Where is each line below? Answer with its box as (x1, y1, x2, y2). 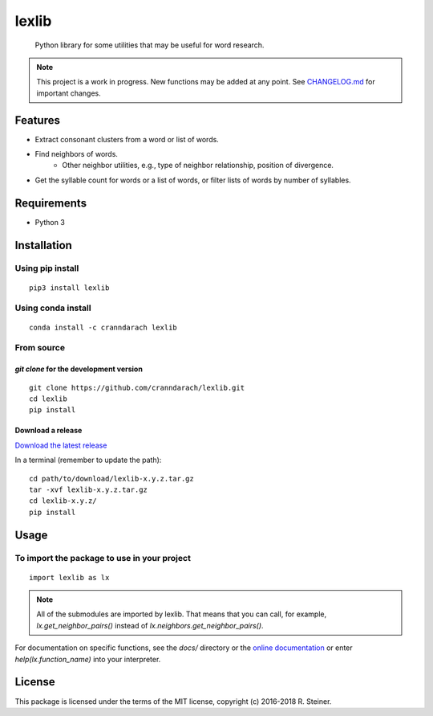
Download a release (14, 426, 83, 436)
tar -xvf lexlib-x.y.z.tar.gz (29, 485, 148, 494)
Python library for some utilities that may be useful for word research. (34, 40, 265, 50)
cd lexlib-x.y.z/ (29, 497, 97, 505)
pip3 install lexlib (29, 283, 110, 293)
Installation (14, 238, 72, 252)
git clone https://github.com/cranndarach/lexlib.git (29, 383, 245, 392)
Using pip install (14, 263, 79, 274)
